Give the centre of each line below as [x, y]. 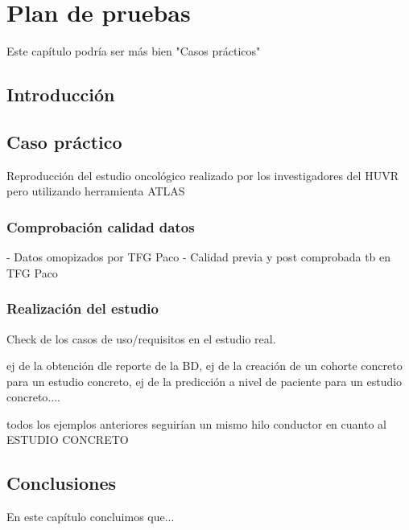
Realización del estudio [83, 308]
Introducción [61, 94]
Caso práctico [64, 141]
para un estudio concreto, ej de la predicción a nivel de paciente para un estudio [204, 381]
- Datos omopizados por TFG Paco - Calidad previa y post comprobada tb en [199, 257]
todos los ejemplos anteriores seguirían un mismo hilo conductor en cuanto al [196, 423]
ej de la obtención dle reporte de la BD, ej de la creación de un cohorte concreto [204, 366]
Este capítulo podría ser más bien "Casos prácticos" [134, 51]
